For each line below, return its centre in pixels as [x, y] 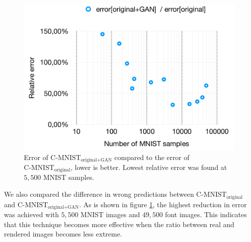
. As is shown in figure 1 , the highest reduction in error [163, 204]
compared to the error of [152, 157]
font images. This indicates [206, 214]
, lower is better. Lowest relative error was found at [149, 167]
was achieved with [32, 214]
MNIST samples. [69, 177]
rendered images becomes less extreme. [63, 234]
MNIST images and [110, 214]
